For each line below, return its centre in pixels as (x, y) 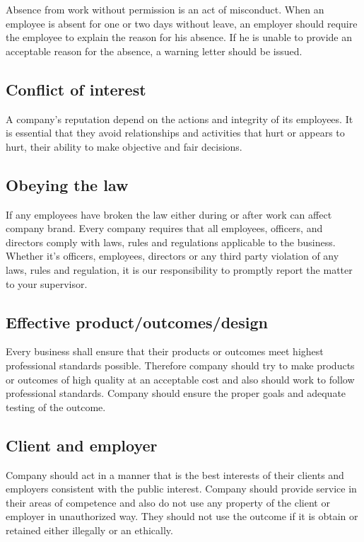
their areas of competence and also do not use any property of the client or (168, 502)
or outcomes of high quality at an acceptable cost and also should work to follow (180, 379)
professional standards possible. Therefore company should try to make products (180, 365)
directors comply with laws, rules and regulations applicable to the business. (171, 242)
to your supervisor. (47, 283)
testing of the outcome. (56, 406)
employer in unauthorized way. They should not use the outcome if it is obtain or (182, 516)
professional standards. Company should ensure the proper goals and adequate (176, 393)
